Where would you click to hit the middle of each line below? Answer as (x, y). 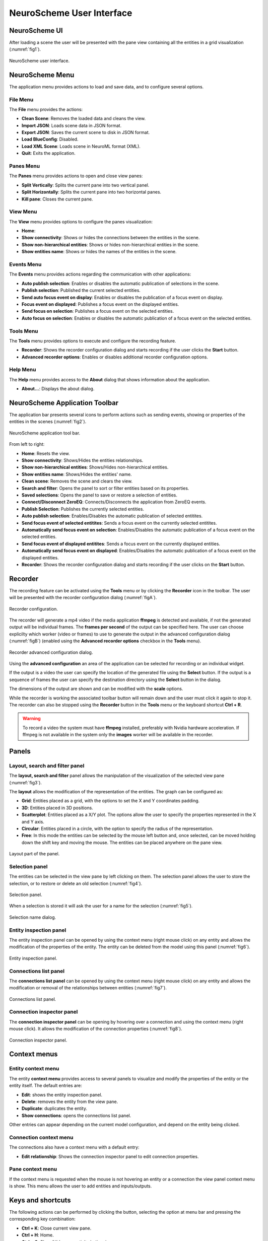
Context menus (33, 1054)
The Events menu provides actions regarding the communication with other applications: (100, 274)
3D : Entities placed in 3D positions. (57, 808)
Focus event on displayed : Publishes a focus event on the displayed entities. (100, 304)
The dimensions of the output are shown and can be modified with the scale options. (96, 689)
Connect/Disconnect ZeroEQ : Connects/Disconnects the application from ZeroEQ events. (114, 502)
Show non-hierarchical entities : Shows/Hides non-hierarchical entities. (95, 467)
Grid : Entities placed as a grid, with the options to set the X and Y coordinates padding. (111, 801)
